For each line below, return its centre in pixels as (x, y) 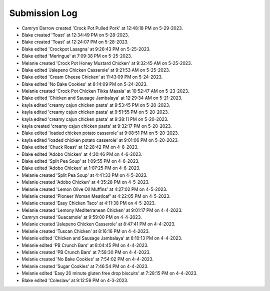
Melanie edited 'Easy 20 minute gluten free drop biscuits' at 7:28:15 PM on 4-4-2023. (109, 273)
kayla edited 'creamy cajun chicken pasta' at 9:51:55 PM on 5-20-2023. (95, 112)
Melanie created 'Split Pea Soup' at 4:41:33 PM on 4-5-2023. (84, 175)
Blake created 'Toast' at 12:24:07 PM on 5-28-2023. (75, 42)
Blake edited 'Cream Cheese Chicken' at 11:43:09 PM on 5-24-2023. (92, 77)
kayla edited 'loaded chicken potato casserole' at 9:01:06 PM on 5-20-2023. (100, 140)
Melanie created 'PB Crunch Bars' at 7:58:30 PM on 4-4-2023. (86, 252)
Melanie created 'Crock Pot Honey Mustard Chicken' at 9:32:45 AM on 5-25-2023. (107, 63)
